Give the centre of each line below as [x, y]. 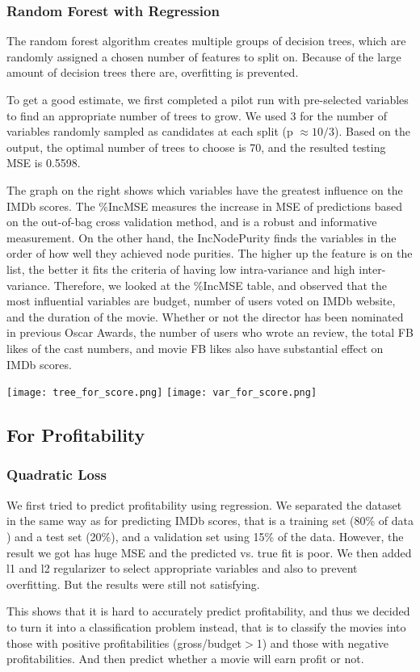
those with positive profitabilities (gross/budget [124, 643]
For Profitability [76, 435]
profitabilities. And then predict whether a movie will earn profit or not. [185, 659]
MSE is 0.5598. [44, 163]
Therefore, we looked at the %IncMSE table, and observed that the [220, 285]
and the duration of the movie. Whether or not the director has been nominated [205, 316]
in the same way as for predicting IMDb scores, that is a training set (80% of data [210, 521]
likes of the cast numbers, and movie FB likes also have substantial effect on [195, 348]
